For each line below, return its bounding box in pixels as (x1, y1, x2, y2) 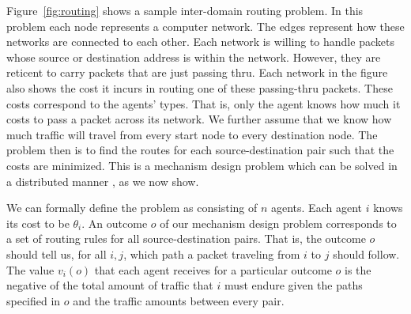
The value (6, 261, 55, 278)
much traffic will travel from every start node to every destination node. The (6, 126, 378, 142)
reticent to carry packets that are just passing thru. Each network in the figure (6, 64, 388, 81)
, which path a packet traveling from (123, 245, 300, 262)
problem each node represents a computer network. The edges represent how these (6, 17, 405, 34)
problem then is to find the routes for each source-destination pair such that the (6, 142, 394, 158)
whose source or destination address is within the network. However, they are (6, 48, 381, 65)
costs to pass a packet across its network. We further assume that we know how (6, 111, 392, 127)
